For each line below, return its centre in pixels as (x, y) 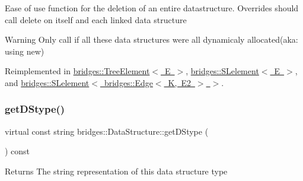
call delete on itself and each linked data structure (96, 19)
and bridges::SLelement (47, 82)
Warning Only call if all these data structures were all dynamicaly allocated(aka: (151, 39)
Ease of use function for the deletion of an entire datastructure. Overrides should (152, 8)
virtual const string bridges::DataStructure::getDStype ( (107, 131)
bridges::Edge (128, 82)
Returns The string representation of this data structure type (116, 171)
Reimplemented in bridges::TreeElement (77, 71)
